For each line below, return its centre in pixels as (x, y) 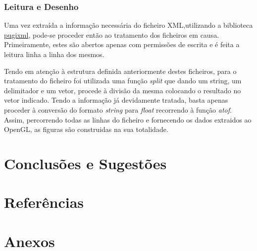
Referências (44, 202)
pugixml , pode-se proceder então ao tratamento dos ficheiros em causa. (112, 34)
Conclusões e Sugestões (85, 163)
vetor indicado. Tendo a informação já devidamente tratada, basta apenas (116, 100)
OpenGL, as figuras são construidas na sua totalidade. (86, 129)
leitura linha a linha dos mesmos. (54, 54)
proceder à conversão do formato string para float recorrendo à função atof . (118, 109)
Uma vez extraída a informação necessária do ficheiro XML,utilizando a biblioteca (128, 25)
